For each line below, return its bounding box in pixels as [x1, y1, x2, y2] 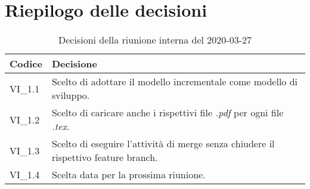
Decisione [51, 57, 98, 71]
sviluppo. [51, 88, 90, 103]
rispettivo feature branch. [51, 150, 158, 165]
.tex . [51, 119, 70, 134]
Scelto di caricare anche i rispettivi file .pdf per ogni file [51, 106, 284, 120]
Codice [10, 57, 42, 71]
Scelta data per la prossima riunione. [51, 168, 206, 182]
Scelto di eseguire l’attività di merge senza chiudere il [51, 137, 275, 151]
